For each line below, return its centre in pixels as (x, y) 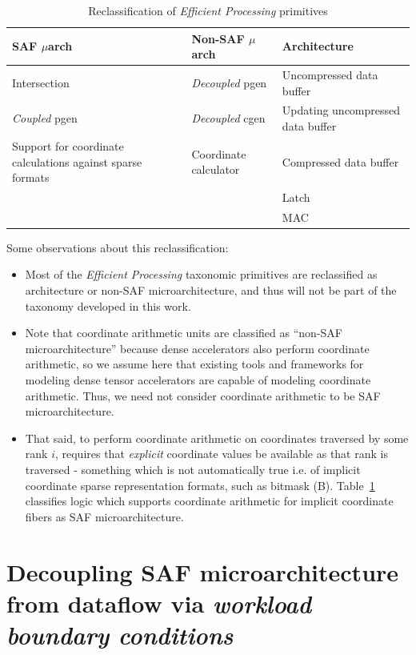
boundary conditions (120, 634)
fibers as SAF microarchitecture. (104, 516)
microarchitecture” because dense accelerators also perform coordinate (197, 348)
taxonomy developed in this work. (108, 305)
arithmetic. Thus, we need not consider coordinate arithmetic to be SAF (203, 395)
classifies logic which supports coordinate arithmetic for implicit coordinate (209, 501)
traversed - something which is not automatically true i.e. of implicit (193, 469)
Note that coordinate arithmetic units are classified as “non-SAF (184, 333)
